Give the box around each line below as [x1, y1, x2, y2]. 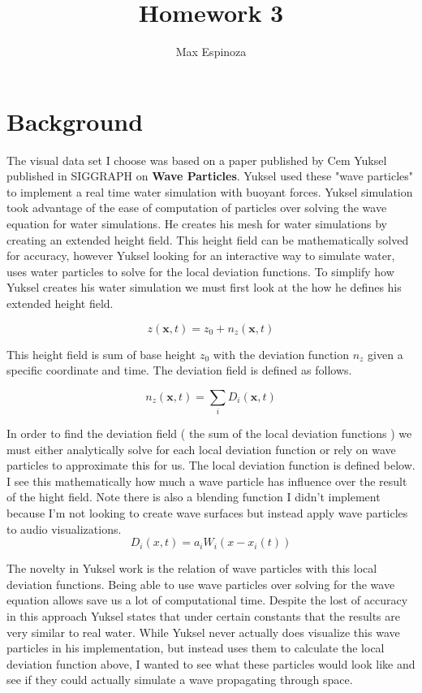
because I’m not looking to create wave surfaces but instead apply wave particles [6, 505, 408, 522]
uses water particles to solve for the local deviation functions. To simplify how [6, 262, 394, 279]
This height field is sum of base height [6, 345, 196, 362]
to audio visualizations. [6, 520, 122, 537]
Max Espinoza [175, 43, 247, 60]
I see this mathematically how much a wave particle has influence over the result [6, 472, 407, 489]
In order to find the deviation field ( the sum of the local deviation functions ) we [6, 425, 412, 442]
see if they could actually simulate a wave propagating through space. [6, 671, 353, 688]
